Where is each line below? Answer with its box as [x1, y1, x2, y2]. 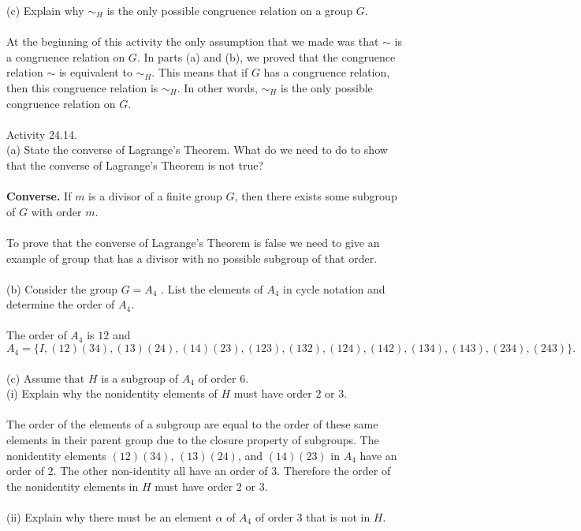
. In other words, [177, 79, 258, 95]
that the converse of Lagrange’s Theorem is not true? [6, 156, 264, 173]
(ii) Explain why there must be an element [6, 509, 212, 525]
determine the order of [6, 296, 115, 312]
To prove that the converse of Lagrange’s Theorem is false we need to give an [6, 234, 380, 250]
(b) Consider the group [6, 280, 117, 297]
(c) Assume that [6, 369, 85, 386]
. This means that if [151, 64, 248, 80]
